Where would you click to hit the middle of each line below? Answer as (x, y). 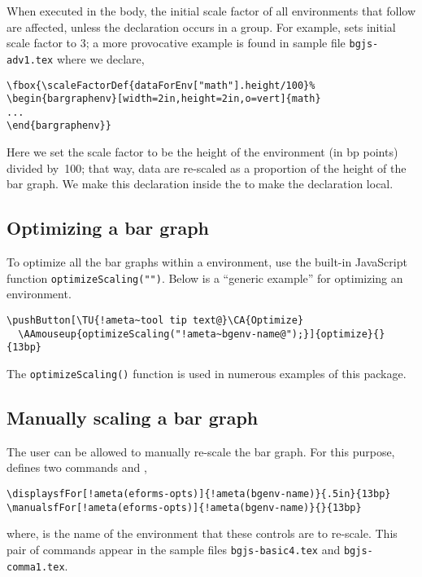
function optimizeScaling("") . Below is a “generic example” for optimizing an (205, 277)
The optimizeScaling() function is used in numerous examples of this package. (207, 373)
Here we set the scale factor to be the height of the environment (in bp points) (202, 152)
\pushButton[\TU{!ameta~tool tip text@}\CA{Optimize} (155, 320)
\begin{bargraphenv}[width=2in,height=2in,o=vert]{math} (164, 99)
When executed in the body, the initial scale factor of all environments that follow (211, 11)
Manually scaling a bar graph (133, 417)
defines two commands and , (77, 467)
